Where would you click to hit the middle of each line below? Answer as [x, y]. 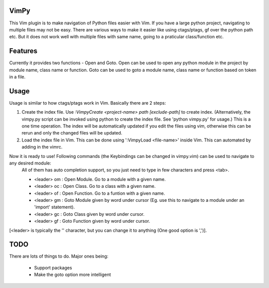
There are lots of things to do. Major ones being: [59, 256]
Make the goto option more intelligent [73, 275]
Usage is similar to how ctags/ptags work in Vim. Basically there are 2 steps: [88, 103]
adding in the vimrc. [42, 147]
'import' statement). [54, 207]
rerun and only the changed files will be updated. [72, 133]
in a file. [17, 77]
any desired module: [30, 163]
